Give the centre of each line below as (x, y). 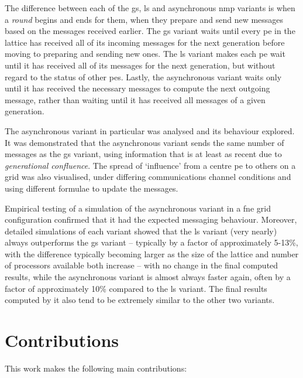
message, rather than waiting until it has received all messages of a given (135, 99)
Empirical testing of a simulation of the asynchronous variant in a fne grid (138, 208)
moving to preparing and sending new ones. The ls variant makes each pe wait (145, 54)
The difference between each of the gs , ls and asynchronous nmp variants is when (150, 8)
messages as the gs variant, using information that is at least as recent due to (143, 154)
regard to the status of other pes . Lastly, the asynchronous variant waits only (143, 76)
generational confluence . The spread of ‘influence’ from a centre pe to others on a (150, 165)
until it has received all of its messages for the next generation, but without (140, 65)
